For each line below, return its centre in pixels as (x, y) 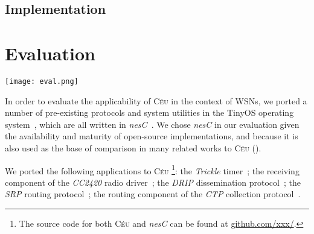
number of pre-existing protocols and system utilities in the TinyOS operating (149, 112)
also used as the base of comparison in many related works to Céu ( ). (133, 147)
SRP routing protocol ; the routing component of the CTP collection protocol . (153, 194)
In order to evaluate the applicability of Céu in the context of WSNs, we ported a (156, 100)
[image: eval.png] (42, 81)
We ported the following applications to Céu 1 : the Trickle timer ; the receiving (152, 169)
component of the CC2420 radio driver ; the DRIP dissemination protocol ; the (153, 182)
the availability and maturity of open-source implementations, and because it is (152, 136)
